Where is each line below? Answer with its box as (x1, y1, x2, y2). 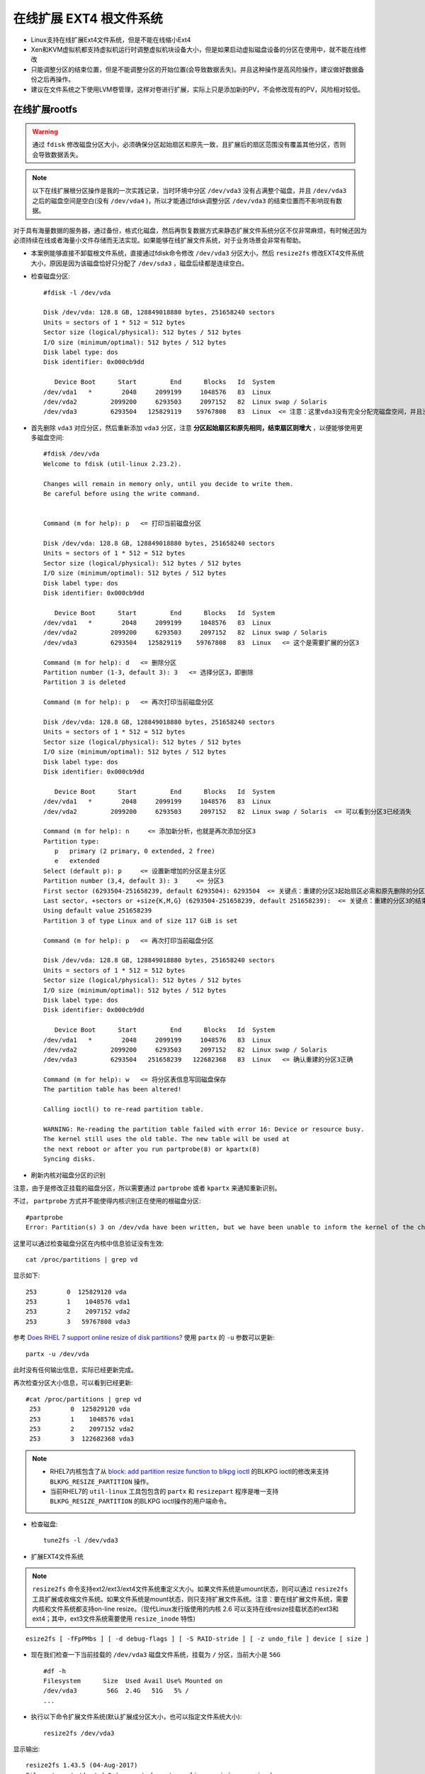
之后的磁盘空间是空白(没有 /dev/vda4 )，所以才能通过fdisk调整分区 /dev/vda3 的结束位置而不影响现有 (32, 196, 336, 205)
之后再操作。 (36, 75, 74, 84)
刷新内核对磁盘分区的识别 (30, 1171, 106, 1179)
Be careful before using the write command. (43, 490, 201, 498)
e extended (54, 857, 100, 865)
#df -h (43, 1667, 67, 1675)
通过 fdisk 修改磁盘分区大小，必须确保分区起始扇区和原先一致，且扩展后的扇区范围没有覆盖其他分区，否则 (32, 141, 346, 149)
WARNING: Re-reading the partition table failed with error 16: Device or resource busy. (43, 1125, 365, 1133)
